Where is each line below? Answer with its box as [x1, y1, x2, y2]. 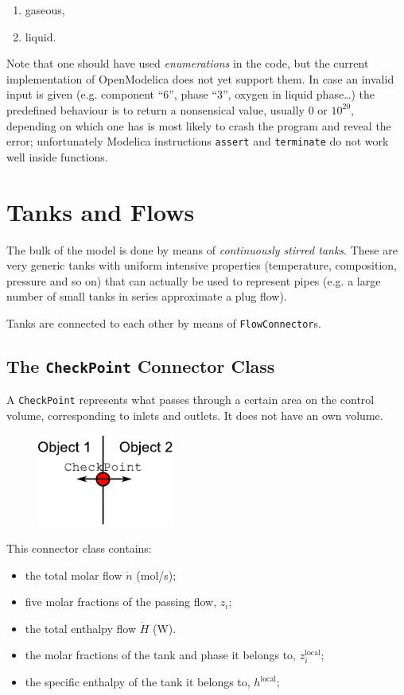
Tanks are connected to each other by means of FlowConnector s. [6, 314, 321, 331]
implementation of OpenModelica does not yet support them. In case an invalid [6, 70, 394, 87]
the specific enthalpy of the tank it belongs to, [25, 674, 251, 690]
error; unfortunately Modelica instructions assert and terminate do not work [6, 133, 389, 149]
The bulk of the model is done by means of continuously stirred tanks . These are [6, 241, 398, 258]
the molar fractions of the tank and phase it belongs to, [25, 646, 297, 663]
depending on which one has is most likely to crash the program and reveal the [6, 117, 391, 134]
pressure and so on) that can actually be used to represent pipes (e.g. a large [6, 272, 381, 289]
